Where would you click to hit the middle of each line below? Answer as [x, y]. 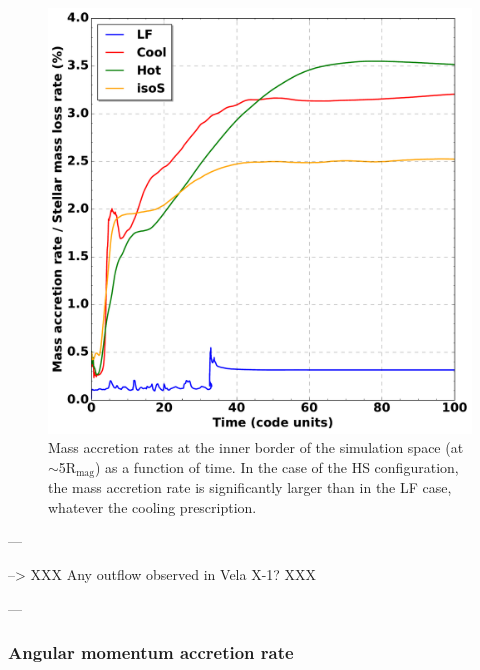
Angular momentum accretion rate [151, 652]
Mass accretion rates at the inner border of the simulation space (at [256, 447]
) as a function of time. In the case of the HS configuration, [276, 466]
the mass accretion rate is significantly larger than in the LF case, [250, 487]
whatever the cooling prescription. [152, 506]
